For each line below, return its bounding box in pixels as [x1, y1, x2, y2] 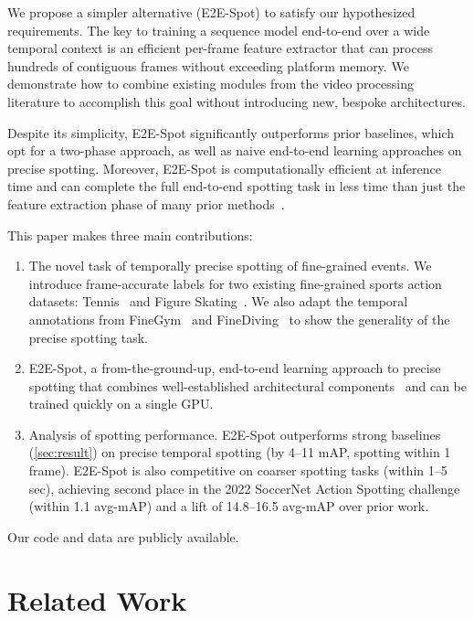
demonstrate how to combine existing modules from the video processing [7, 74, 414, 93]
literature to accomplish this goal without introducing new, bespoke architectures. [7, 91, 466, 111]
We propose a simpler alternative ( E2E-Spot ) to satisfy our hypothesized [7, 3, 416, 21]
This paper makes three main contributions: [7, 225, 253, 244]
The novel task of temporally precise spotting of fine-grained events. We [28, 256, 432, 275]
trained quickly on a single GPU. [28, 394, 214, 413]
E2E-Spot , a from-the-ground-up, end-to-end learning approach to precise [28, 358, 441, 378]
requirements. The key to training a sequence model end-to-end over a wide [7, 20, 430, 39]
